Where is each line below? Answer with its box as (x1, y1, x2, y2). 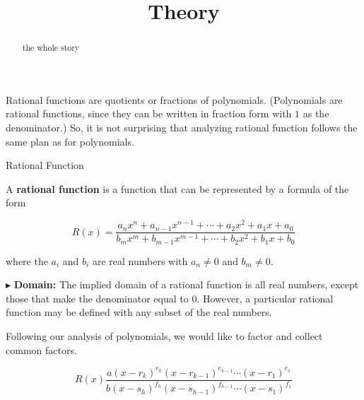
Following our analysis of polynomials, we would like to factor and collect (6, 328, 323, 343)
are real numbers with (92, 253, 188, 268)
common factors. (6, 342, 77, 357)
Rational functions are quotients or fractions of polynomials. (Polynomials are (6, 92, 343, 107)
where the (6, 253, 48, 268)
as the (303, 106, 329, 121)
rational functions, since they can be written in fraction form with (6, 106, 292, 121)
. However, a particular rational (196, 290, 334, 305)
